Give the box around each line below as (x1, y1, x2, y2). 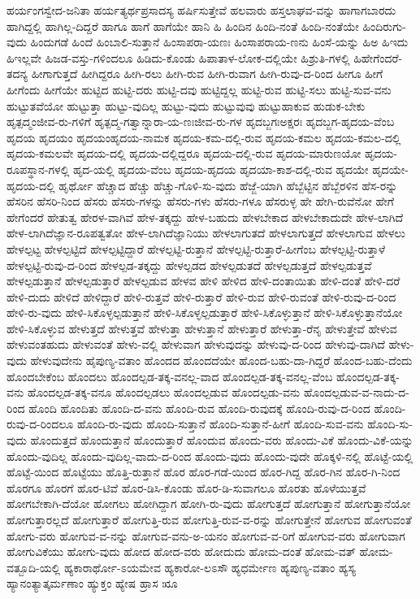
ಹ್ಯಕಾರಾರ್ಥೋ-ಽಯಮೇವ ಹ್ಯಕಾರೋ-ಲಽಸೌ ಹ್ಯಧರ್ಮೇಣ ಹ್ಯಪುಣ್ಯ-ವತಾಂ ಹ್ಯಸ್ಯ (63, 558, 356, 575)
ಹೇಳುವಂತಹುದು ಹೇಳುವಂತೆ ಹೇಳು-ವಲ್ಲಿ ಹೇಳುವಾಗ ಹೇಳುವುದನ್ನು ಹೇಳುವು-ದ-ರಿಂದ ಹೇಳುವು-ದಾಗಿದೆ (6, 336, 385, 353)
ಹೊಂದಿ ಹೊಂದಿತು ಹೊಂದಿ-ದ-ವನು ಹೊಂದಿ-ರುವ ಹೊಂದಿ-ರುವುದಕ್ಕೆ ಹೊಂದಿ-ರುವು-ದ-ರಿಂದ (28, 399, 370, 416)
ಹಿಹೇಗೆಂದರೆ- (353, 49, 403, 66)
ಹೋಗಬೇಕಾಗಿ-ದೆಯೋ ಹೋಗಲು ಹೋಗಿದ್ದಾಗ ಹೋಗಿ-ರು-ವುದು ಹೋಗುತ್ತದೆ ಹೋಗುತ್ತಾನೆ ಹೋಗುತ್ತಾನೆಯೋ (6, 495, 411, 512)
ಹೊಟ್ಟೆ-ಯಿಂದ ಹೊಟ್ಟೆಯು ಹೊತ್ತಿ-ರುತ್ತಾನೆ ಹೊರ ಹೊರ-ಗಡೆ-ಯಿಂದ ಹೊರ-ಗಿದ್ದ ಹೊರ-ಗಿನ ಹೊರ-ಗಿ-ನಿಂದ (6, 463, 401, 480)
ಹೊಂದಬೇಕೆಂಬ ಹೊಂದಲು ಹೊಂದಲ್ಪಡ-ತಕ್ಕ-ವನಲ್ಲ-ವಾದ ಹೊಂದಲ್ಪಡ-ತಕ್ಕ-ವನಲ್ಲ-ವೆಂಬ (6, 367, 333, 384)
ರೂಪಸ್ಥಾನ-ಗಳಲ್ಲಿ (6, 160, 70, 177)
